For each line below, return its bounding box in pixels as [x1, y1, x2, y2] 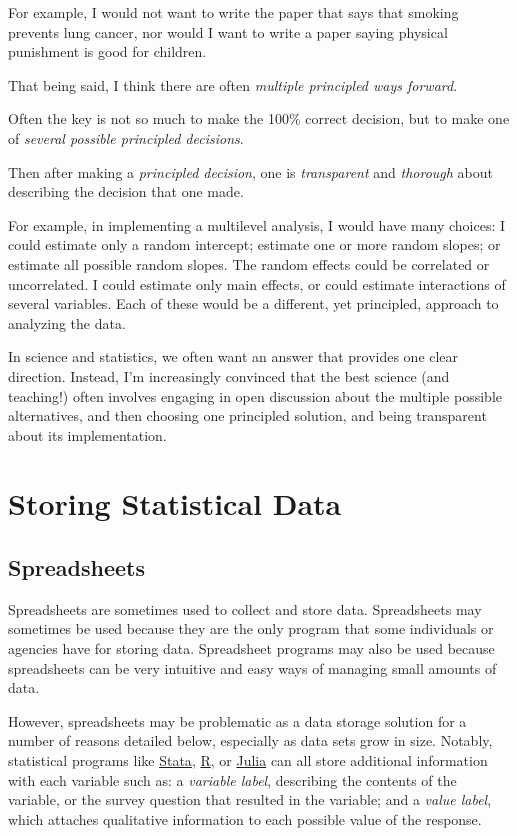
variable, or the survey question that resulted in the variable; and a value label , [8, 789, 492, 810]
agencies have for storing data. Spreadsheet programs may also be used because [8, 638, 495, 659]
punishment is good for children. [8, 41, 207, 62]
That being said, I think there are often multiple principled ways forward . [8, 74, 458, 95]
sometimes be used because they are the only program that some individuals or [8, 618, 494, 639]
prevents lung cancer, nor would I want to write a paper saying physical [8, 21, 448, 42]
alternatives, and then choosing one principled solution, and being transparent [8, 405, 487, 426]
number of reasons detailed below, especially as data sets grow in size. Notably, [8, 730, 493, 751]
